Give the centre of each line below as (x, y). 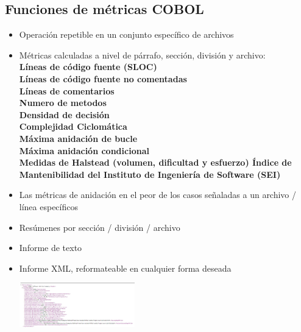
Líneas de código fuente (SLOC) (88, 67)
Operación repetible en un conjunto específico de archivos (126, 34)
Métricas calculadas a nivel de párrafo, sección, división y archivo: (142, 55)
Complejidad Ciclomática (73, 126)
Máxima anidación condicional (84, 150)
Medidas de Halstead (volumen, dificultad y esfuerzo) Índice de (155, 162)
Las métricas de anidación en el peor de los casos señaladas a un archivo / (158, 195)
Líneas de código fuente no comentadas (103, 78)
